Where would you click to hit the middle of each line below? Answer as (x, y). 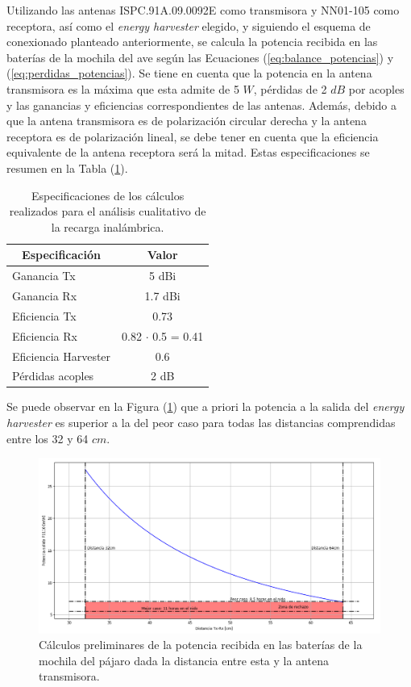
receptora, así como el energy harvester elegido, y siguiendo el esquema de (189, 25)
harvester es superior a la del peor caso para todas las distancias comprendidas (201, 423)
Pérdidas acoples (53, 376)
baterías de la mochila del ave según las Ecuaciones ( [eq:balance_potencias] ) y (200, 57)
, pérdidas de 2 (290, 88)
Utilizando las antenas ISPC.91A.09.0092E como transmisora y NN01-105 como (203, 10)
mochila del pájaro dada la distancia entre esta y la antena (184, 660)
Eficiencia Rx (45, 335)
